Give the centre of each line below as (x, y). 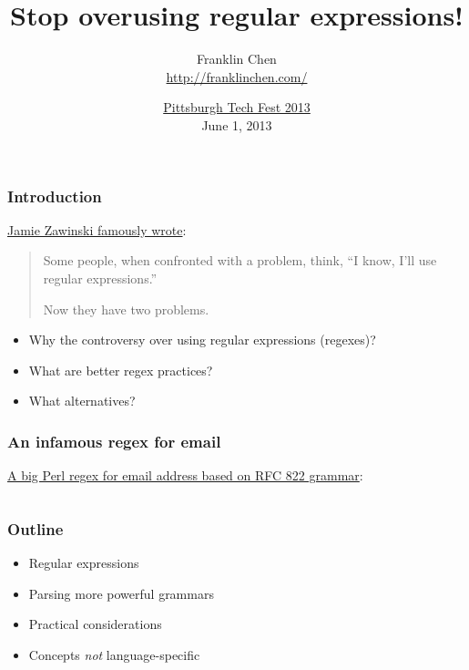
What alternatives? (82, 401)
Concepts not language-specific (114, 654)
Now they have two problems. (126, 309)
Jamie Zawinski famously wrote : (97, 229)
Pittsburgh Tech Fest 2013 (237, 107)
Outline (36, 528)
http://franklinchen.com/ (237, 76)
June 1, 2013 (237, 124)
